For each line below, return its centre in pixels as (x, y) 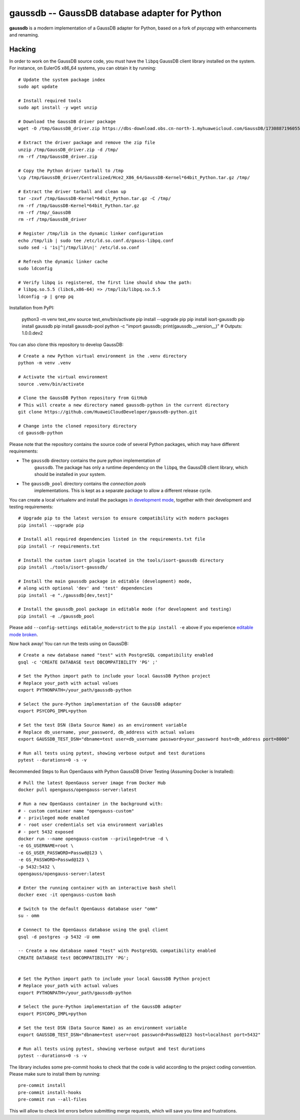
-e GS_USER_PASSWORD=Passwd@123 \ (60, 853)
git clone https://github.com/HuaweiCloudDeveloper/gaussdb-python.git (108, 412)
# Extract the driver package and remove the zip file (87, 143)
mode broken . (24, 634)
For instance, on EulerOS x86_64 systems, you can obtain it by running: (83, 68)
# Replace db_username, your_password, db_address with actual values (106, 732)
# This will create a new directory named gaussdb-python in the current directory (124, 405)
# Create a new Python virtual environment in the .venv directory (102, 356)
